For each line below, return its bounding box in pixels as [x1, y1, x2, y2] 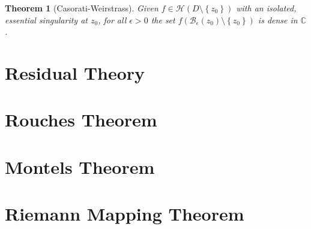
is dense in [258, 13, 298, 26]
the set [151, 13, 175, 26]
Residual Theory [5, 60, 145, 85]
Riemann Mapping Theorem [5, 201, 244, 226]
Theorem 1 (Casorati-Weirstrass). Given [5, 2, 159, 14]
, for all [98, 13, 127, 26]
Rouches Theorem [5, 107, 157, 132]
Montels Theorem [5, 154, 155, 179]
